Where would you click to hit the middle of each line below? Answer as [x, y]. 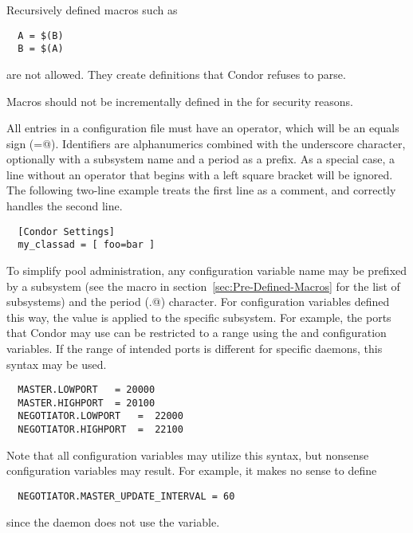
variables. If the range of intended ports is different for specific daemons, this [195, 348]
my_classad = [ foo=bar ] [87, 245]
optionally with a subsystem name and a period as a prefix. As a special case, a [201, 159]
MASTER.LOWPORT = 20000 [87, 390]
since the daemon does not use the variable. [113, 521]
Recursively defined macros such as [92, 10]
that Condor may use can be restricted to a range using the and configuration [197, 333]
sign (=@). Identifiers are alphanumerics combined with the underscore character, [206, 143]
